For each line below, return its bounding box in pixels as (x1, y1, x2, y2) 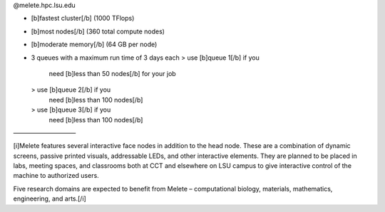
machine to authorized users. (13, 171, 99, 180)
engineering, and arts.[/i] (13, 194, 87, 203)
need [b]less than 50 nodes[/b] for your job (48, 69, 176, 78)
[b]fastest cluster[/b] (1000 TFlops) (31, 14, 135, 23)
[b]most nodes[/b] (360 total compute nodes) (31, 27, 165, 36)
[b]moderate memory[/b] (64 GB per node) (31, 40, 158, 49)
